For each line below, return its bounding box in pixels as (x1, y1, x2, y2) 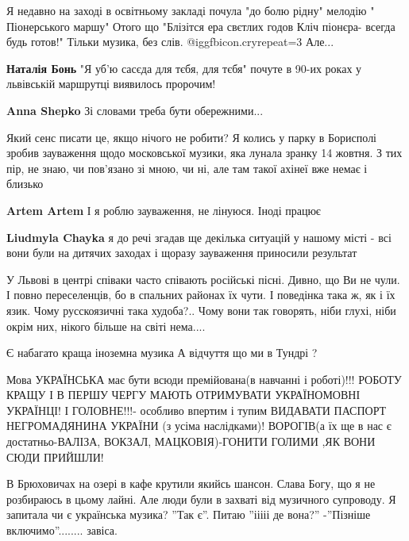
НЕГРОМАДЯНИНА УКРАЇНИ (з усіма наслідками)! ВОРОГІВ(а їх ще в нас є (6, 417, 392, 434)
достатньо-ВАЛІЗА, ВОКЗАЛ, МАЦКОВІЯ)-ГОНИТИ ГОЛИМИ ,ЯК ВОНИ (6, 433, 376, 450)
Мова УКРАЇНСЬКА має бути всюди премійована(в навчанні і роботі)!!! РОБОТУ (6, 370, 402, 387)
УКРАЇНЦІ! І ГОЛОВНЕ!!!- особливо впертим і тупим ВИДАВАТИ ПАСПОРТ (6, 401, 387, 418)
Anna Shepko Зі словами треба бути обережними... (6, 102, 264, 118)
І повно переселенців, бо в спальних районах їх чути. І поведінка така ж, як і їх (6, 286, 395, 303)
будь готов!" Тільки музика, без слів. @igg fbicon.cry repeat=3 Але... (6, 33, 334, 50)
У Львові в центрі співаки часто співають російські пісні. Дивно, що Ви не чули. (6, 270, 400, 287)
